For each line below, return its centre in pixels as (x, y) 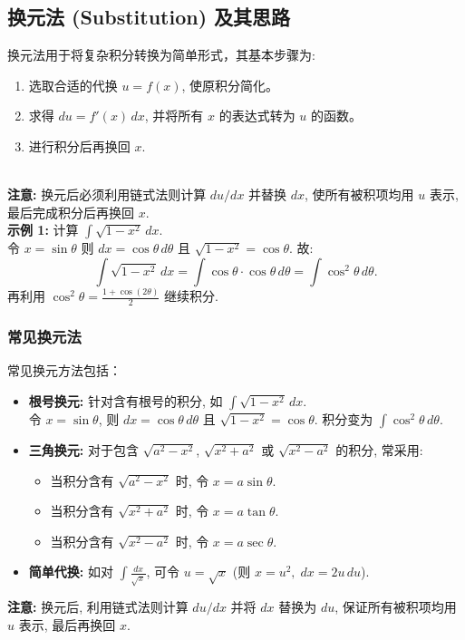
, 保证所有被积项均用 (396, 607)
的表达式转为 (257, 116)
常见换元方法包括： (64, 370)
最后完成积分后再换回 (71, 212)
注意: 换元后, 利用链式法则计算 (98, 607)
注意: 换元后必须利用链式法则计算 (107, 194)
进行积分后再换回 (79, 145)
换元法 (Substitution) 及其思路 (149, 17)
